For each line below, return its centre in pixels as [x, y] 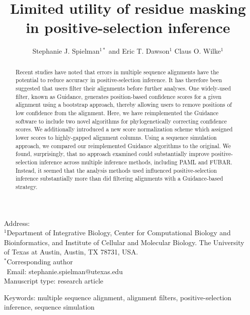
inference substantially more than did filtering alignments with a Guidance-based [119, 178]
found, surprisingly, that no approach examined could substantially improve [112, 154]
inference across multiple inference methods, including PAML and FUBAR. [136, 162]
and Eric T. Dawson [139, 51]
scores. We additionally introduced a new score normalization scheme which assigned [124, 129]
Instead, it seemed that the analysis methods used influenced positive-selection [116, 170]
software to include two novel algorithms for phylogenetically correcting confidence [121, 121]
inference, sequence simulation [49, 307]
